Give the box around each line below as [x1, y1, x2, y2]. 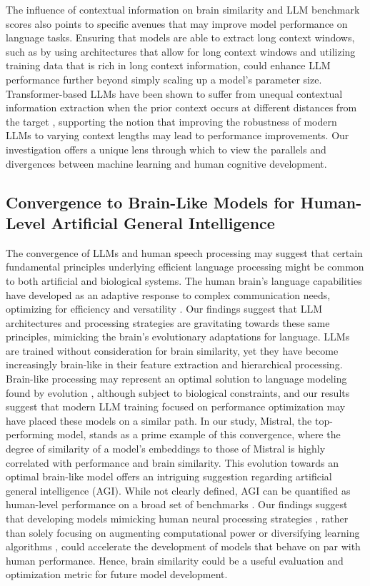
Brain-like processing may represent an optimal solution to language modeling [6, 371, 347, 386]
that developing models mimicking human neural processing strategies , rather [6, 511, 349, 525]
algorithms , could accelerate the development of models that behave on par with [6, 539, 361, 554]
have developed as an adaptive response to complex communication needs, [6, 287, 331, 302]
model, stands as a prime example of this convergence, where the [56, 427, 341, 442]
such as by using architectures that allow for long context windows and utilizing [6, 44, 356, 59]
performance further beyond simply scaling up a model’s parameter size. [6, 71, 322, 86]
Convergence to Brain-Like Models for [6, 191, 295, 213]
